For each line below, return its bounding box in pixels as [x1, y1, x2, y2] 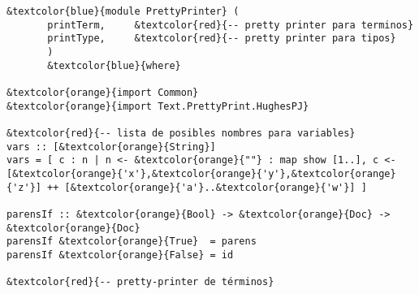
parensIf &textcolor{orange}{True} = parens [6, 236, 257, 248]
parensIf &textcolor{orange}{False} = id [6, 249, 234, 261]
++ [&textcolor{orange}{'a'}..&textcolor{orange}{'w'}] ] [47, 181, 367, 193]
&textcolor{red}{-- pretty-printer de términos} [6, 276, 274, 288]
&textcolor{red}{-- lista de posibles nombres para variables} [6, 127, 356, 139]
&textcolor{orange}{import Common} [6, 86, 199, 98]
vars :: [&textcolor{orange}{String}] [6, 141, 216, 153]
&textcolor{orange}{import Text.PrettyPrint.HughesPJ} [6, 100, 309, 112]
